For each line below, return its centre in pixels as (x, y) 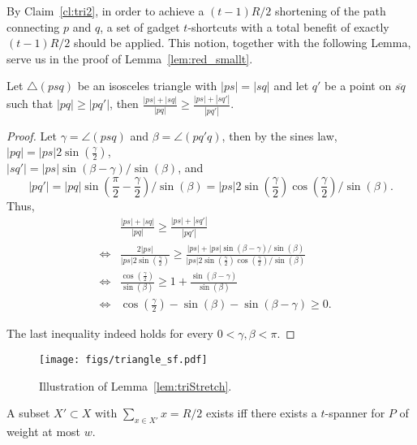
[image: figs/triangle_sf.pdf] (123, 359)
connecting (33, 26)
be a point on (358, 86)
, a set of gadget (140, 26)
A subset (28, 413)
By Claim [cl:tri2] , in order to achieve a (105, 11)
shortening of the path (331, 11)
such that (30, 104)
